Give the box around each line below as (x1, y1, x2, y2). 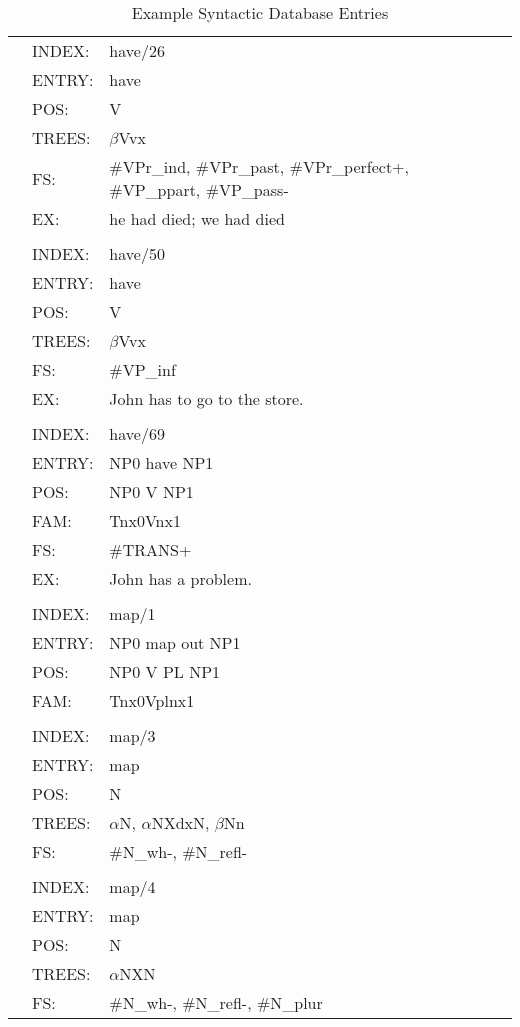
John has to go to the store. (109, 387, 304, 410)
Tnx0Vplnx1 (109, 689, 195, 712)
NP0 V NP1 (109, 480, 194, 503)
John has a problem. (109, 567, 252, 590)
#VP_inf (109, 358, 176, 381)
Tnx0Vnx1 (109, 509, 181, 532)
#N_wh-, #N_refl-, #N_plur (109, 991, 323, 1014)
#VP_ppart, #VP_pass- (109, 178, 289, 201)
